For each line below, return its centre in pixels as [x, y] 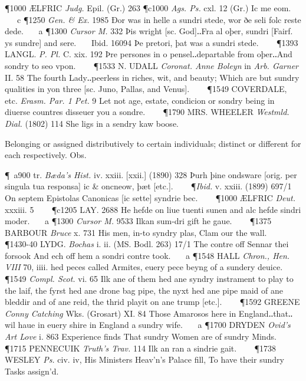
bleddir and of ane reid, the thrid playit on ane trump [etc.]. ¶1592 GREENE [152, 302]
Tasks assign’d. [32, 371]
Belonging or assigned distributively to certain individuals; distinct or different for [153, 143]
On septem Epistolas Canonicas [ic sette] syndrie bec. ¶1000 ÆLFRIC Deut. [150, 197]
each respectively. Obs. [46, 155]
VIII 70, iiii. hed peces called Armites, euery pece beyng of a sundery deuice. [144, 267]
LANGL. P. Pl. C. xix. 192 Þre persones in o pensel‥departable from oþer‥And [149, 54]
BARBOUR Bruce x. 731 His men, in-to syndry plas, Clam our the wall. [136, 232]
